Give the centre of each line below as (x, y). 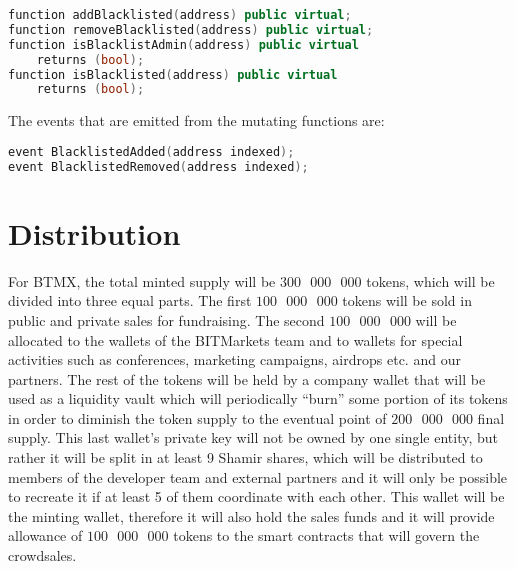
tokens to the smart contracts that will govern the (326, 535)
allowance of (45, 535)
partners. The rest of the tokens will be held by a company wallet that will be (247, 378)
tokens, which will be (430, 280)
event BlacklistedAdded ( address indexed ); (151, 151)
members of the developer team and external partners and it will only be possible (258, 476)
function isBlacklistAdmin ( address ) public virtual (183, 44)
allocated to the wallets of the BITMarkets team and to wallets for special (235, 339)
